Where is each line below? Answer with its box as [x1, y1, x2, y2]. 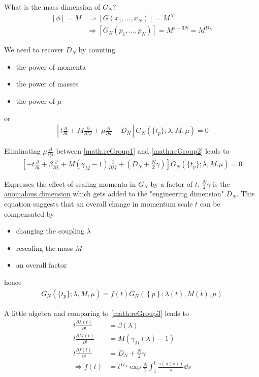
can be [200, 198, 220, 209]
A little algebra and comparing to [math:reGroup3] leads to [4, 307, 189, 318]
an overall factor [16, 259, 67, 270]
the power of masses [16, 78, 79, 89]
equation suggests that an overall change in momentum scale [4, 198, 193, 209]
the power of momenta [16, 61, 86, 72]
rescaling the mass [16, 242, 73, 253]
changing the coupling [16, 225, 84, 236]
